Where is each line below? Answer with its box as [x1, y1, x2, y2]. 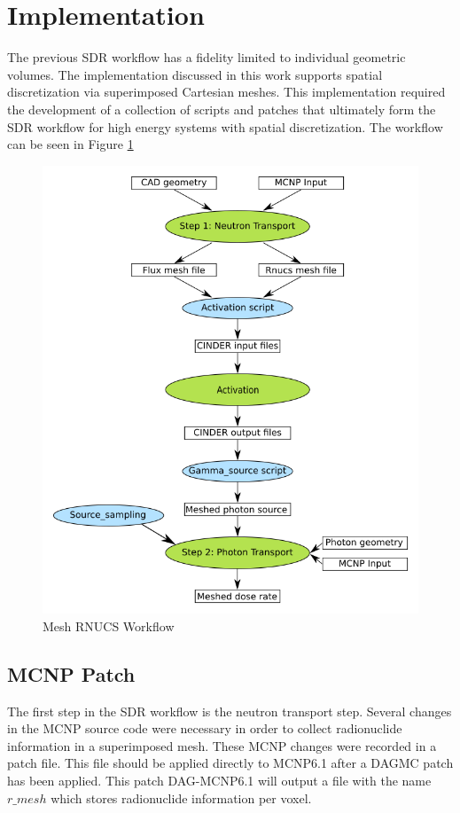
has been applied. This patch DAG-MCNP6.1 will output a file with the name [7, 771, 432, 790]
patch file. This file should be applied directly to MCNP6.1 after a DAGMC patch [7, 754, 454, 772]
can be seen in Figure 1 [7, 135, 134, 153]
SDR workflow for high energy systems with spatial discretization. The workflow [7, 117, 443, 136]
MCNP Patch [7, 660, 136, 687]
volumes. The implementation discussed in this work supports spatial [7, 65, 383, 83]
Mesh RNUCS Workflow [43, 616, 175, 635]
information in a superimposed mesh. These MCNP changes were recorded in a [7, 736, 437, 754]
